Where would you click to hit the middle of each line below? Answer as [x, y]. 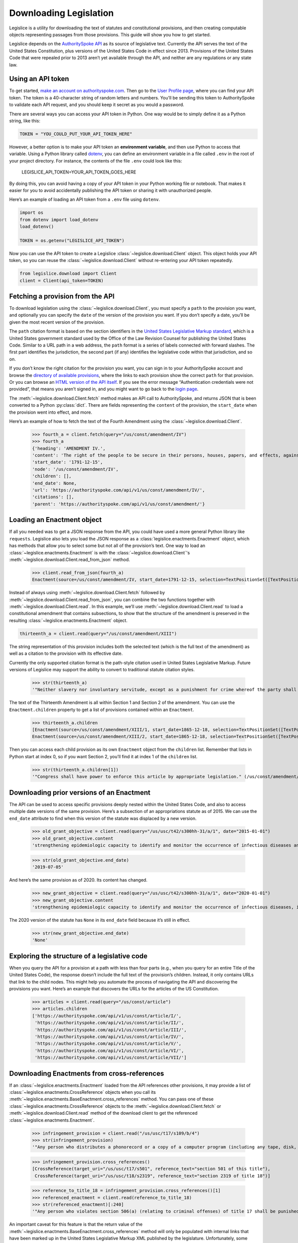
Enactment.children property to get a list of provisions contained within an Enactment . [102, 710]
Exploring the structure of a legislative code [78, 956]
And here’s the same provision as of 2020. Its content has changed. [78, 880]
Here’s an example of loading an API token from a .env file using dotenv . [84, 199]
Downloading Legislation [62, 13]
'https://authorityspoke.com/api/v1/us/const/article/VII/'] [111, 1058]
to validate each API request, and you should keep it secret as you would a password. [97, 105]
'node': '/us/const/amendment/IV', [75, 469]
